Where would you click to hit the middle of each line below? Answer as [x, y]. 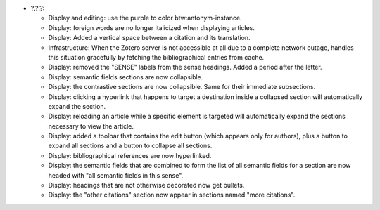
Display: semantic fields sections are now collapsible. [126, 77]
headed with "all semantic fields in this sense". [116, 175]
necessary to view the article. [91, 126]
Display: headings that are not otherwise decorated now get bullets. [146, 185]
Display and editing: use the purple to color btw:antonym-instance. [145, 18]
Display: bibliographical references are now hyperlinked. [130, 155]
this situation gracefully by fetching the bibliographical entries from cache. [156, 57]
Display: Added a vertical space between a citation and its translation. [149, 38]
